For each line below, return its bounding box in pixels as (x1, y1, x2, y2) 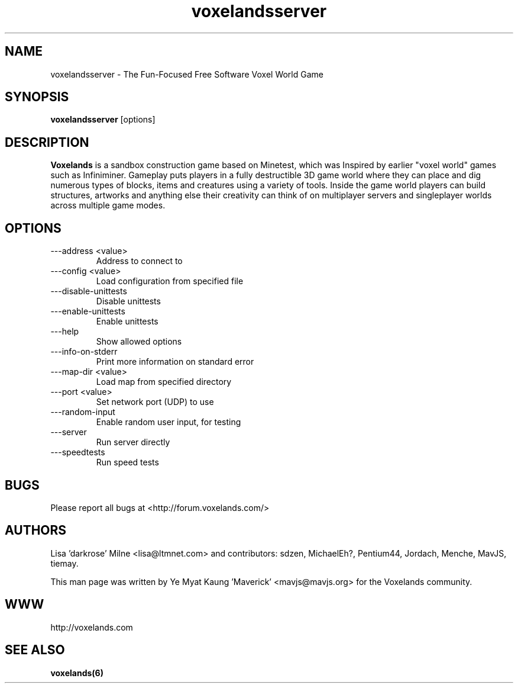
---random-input (50, 407, 115, 417)
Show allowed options (96, 336, 182, 347)
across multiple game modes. (50, 200, 166, 211)
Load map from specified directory (96, 377, 232, 387)
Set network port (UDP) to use (96, 397, 214, 407)
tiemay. (50, 558, 79, 568)
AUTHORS (5, 523, 67, 538)
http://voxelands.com (50, 622, 133, 632)
